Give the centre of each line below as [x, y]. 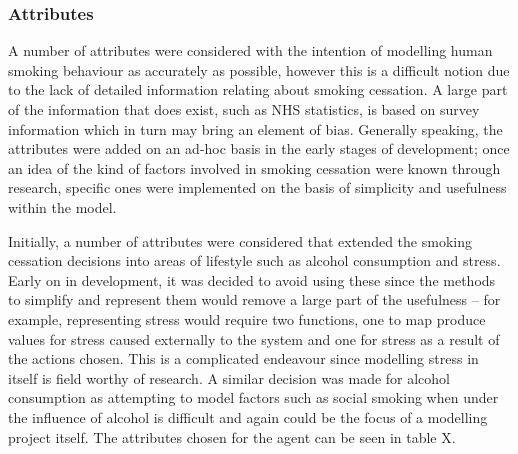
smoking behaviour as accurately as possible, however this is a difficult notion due [259, 69]
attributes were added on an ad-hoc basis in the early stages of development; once [259, 148]
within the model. [62, 206]
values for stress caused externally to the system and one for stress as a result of [254, 338]
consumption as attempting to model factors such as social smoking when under [253, 397]
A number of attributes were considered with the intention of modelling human [250, 50]
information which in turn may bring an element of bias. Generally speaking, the [255, 128]
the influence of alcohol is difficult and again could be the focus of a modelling [248, 416]
